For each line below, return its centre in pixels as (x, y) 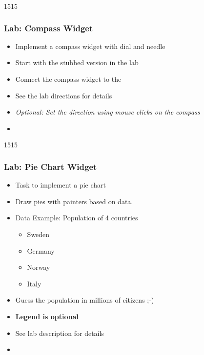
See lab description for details (60, 333)
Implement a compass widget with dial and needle (90, 46)
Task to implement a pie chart (61, 185)
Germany (41, 250)
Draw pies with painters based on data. (74, 201)
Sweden (38, 234)
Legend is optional (47, 316)
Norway (39, 267)
